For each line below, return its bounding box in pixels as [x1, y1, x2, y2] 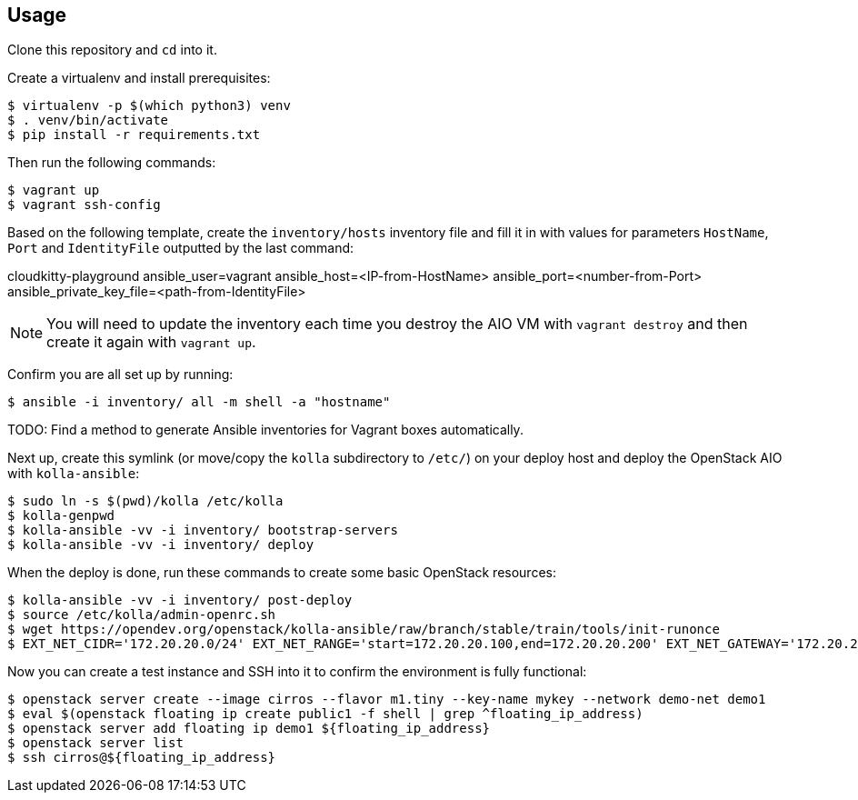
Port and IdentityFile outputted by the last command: [7, 240, 354, 256]
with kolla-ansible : [7, 465, 140, 482]
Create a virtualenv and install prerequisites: [7, 70, 271, 86]
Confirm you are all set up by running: [7, 366, 234, 383]
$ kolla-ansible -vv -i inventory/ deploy [7, 537, 314, 553]
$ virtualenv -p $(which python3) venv [7, 98, 291, 114]
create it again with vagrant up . [46, 333, 256, 352]
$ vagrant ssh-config [7, 197, 161, 213]
